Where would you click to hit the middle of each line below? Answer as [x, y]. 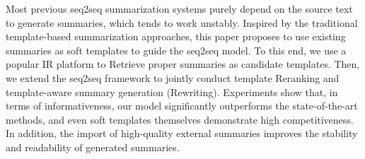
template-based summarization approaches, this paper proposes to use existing [176, 36]
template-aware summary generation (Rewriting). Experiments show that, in [172, 92]
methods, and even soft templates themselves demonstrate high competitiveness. [180, 119]
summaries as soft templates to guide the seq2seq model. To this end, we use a [176, 50]
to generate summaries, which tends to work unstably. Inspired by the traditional [182, 22]
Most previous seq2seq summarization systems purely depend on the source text [179, 8]
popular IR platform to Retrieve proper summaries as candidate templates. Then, [183, 64]
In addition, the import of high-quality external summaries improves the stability [182, 133]
